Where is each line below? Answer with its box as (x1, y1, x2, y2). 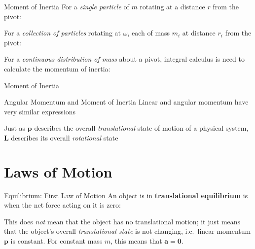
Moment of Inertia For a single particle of (4, 1, 129, 11)
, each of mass (127, 28, 170, 38)
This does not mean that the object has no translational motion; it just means (4, 216, 241, 226)
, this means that (110, 236, 162, 246)
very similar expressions (4, 106, 76, 116)
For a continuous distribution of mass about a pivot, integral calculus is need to (4, 54, 245, 64)
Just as (4, 123, 26, 133)
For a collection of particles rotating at (4, 28, 121, 38)
